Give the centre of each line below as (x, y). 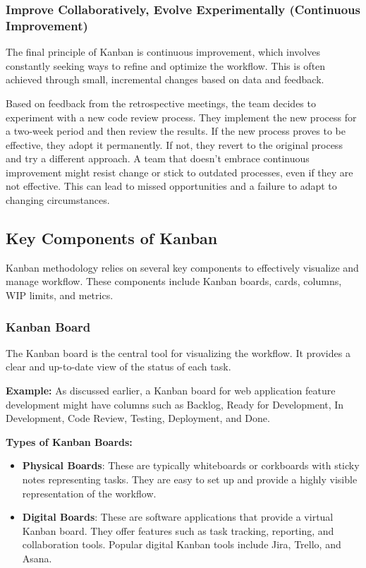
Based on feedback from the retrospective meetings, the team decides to (161, 103)
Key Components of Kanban (112, 238)
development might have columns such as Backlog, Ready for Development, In (175, 404)
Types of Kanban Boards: (69, 441)
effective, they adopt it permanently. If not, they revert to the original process (174, 144)
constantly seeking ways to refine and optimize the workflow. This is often (166, 65)
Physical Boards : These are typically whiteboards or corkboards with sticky (191, 465)
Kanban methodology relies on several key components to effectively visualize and (182, 267)
